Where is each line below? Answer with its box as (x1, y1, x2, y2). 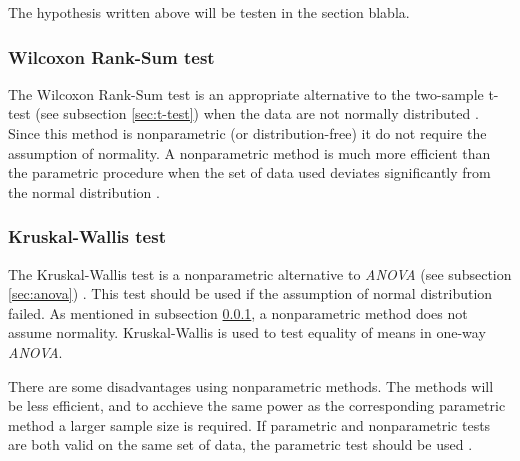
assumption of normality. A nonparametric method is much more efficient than (8, 142, 491, 163)
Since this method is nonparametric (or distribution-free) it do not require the (8, 123, 487, 143)
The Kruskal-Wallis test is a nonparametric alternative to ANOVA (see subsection (8, 263, 512, 284)
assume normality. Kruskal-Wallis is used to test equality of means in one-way (8, 322, 486, 343)
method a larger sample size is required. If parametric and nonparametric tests (8, 414, 491, 435)
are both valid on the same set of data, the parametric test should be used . (8, 434, 473, 455)
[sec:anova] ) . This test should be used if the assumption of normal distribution (8, 283, 493, 304)
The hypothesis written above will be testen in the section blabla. (8, 2, 410, 22)
